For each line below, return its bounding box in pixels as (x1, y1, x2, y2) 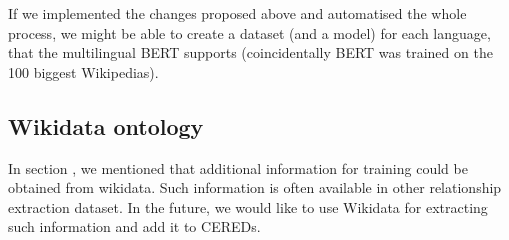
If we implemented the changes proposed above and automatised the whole (8, 3, 467, 23)
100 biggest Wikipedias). (8, 61, 159, 82)
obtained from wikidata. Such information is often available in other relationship (8, 177, 502, 198)
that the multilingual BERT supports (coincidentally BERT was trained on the (8, 42, 493, 63)
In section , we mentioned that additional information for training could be (8, 157, 468, 178)
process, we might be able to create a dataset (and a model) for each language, (8, 22, 491, 43)
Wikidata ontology (8, 110, 204, 141)
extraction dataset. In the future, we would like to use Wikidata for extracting (8, 196, 488, 217)
